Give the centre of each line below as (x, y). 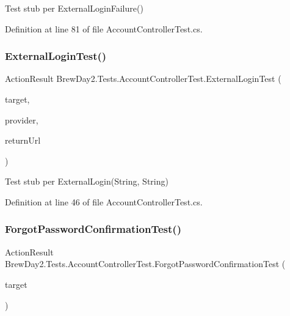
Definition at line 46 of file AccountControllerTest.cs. (104, 201)
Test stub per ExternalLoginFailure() (74, 8)
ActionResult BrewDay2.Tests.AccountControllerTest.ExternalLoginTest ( (143, 79)
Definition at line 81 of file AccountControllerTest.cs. (104, 28)
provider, (22, 119)
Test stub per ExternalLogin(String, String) (87, 181)
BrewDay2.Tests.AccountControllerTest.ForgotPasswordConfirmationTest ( (145, 264)
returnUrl (23, 140)
